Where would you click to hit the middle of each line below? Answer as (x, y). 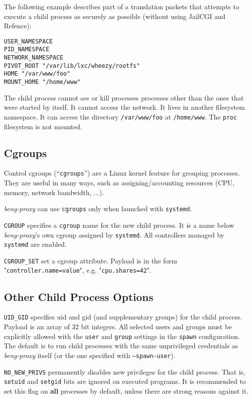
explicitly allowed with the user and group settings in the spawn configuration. (122, 336)
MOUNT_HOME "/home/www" (42, 82)
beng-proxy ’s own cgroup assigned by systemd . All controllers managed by (114, 234)
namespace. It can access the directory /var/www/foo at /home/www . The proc (120, 116)
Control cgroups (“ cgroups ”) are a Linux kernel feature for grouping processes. (122, 173)
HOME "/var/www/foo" (37, 74)
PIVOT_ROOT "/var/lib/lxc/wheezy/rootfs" (72, 66)
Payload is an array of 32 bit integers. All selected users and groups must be (118, 326)
